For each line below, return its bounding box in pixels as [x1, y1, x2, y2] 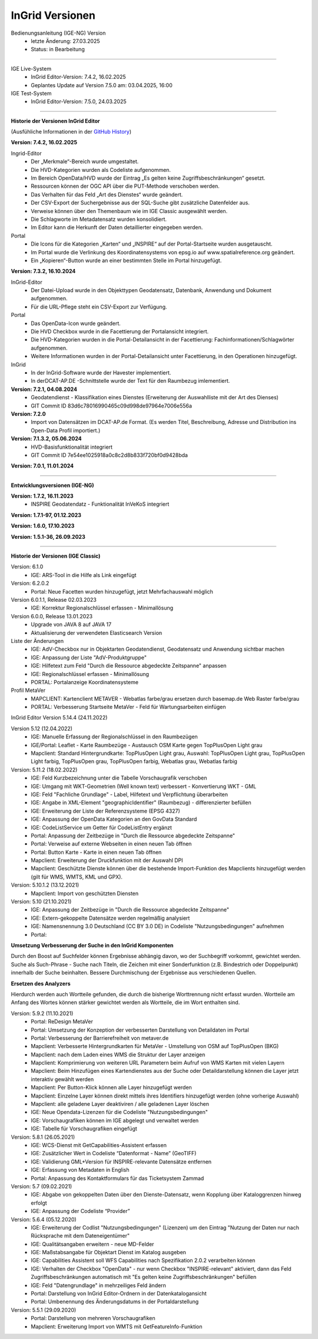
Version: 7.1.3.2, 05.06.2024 [11, 435, 82, 442]
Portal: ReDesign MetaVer [31, 1018, 94, 1025]
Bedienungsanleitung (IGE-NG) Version [11, 29, 106, 37]
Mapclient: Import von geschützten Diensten [31, 890, 139, 897]
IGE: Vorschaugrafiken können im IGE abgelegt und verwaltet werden [31, 1116, 199, 1124]
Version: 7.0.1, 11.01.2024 [11, 462, 74, 469]
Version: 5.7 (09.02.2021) [11, 1182, 72, 1189]
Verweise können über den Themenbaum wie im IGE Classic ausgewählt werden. [31, 207, 228, 214]
